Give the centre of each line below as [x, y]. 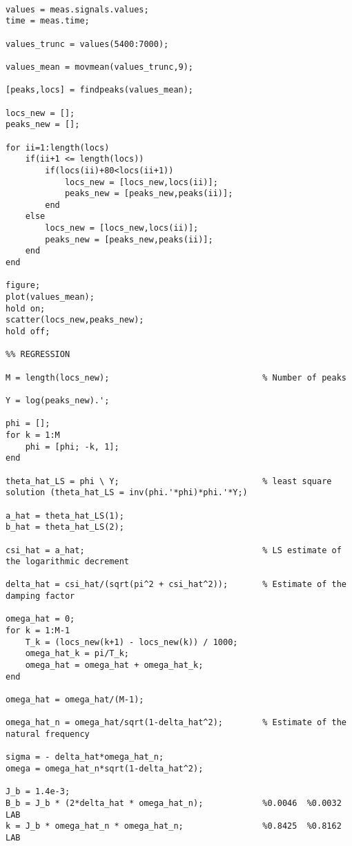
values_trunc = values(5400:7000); [87, 44]
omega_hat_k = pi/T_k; [77, 654]
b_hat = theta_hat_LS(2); [65, 527]
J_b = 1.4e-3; [38, 792]
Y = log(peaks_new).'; [58, 400]
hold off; [28, 332]
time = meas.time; [48, 21]
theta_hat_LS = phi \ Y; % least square [169, 481]
